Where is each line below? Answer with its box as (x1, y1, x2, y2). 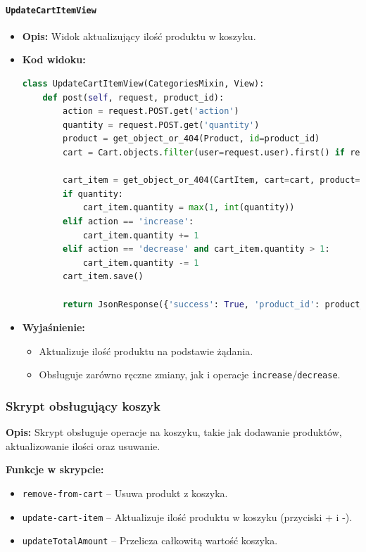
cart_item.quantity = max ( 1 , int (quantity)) (82, 203, 295, 213)
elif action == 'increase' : (63, 216, 194, 226)
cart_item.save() (63, 271, 144, 282)
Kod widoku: (22, 52, 86, 67)
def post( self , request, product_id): (42, 92, 225, 103)
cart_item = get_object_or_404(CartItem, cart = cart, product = (63, 175, 360, 186)
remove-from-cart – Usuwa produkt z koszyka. (22, 485, 228, 500)
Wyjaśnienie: (22, 320, 85, 335)
